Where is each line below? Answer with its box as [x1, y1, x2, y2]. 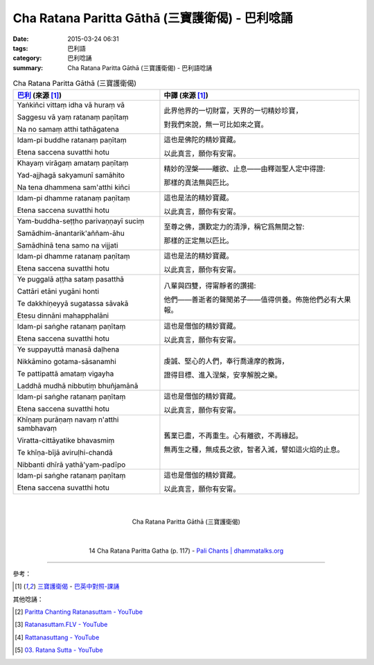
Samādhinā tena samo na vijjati [17, 241, 118, 250]
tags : [12, 44, 28, 52]
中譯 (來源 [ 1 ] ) [163, 91, 209, 101]
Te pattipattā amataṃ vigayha [17, 369, 114, 379]
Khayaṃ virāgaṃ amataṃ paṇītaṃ [17, 158, 129, 168]
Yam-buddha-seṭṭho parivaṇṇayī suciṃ [17, 216, 145, 226]
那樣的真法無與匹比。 [163, 178, 233, 187]
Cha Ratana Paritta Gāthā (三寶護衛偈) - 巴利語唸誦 [67, 63, 213, 72]
